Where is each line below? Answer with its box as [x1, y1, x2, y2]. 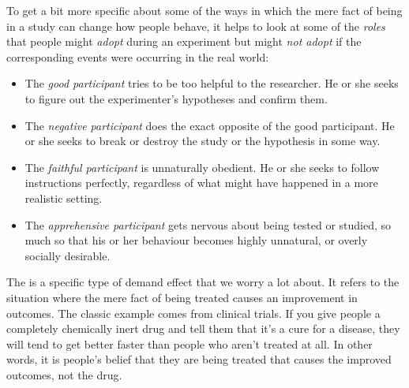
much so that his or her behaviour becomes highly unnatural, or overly [24, 232, 368, 248]
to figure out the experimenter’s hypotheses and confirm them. [24, 90, 328, 106]
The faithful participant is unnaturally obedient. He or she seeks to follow [24, 159, 380, 175]
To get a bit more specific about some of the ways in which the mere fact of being [6, 2, 403, 18]
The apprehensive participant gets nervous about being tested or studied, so [24, 216, 392, 233]
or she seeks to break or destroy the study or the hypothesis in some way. [24, 132, 381, 149]
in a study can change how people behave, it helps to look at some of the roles [6, 17, 385, 34]
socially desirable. [24, 247, 111, 263]
